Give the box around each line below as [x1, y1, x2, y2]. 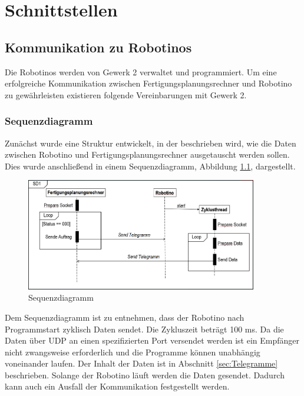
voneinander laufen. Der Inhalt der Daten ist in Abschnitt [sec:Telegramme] [5, 357, 278, 370]
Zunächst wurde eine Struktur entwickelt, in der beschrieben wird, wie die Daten [5, 137, 296, 149]
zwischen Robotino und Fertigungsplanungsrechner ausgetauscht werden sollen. [5, 148, 290, 161]
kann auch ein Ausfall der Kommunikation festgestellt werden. [5, 380, 230, 392]
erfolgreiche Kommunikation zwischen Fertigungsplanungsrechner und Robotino [5, 77, 292, 89]
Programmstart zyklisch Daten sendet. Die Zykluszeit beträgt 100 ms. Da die [5, 322, 284, 335]
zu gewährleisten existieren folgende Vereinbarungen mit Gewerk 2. [5, 88, 247, 101]
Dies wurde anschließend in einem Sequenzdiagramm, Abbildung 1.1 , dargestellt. [5, 159, 296, 172]
